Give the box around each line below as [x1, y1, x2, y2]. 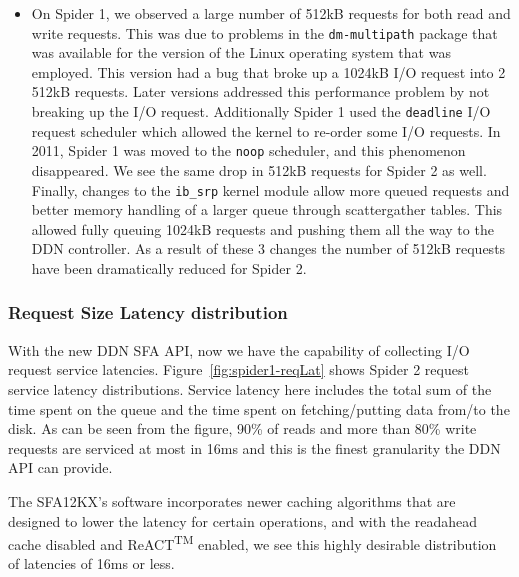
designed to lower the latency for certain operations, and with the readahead [8, 510, 477, 531]
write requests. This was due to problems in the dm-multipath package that [31, 22, 498, 43]
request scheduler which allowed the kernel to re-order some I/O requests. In [31, 120, 501, 141]
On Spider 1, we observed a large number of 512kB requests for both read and [31, 3, 511, 23]
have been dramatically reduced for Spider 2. [31, 257, 307, 278]
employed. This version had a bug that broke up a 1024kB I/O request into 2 [31, 61, 506, 82]
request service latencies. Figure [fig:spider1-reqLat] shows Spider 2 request [8, 359, 469, 380]
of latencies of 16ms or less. [8, 553, 175, 574]
